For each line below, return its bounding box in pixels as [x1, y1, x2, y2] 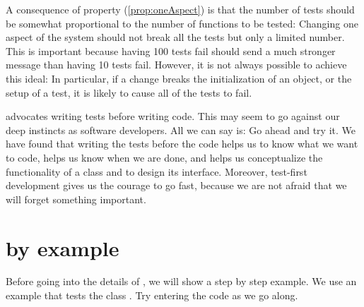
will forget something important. [6, 191, 146, 206]
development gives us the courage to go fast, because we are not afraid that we [6, 178, 347, 193]
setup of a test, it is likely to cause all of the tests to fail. [6, 85, 252, 100]
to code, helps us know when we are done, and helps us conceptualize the [6, 150, 323, 164]
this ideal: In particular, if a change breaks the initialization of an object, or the [6, 71, 352, 85]
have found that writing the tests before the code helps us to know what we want [6, 136, 358, 151]
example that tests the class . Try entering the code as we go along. [6, 288, 298, 303]
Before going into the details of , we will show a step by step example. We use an [6, 274, 357, 289]
